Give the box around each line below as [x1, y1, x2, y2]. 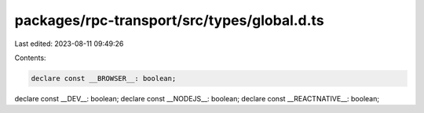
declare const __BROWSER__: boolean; [31, 74, 177, 83]
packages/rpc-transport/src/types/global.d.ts [14, 12, 325, 29]
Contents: [14, 53, 46, 62]
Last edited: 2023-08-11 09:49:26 [14, 39, 124, 48]
